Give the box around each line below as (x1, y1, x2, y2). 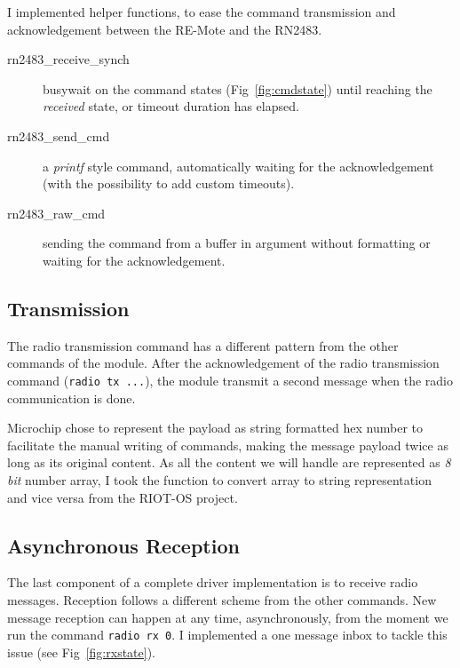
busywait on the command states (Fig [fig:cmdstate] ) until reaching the (43, 79, 432, 98)
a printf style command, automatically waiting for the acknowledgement (43, 156, 434, 175)
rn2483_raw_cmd (7, 203, 106, 222)
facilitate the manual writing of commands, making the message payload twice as (7, 435, 448, 454)
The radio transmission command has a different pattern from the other (7, 336, 399, 354)
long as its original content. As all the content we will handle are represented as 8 (7, 453, 451, 472)
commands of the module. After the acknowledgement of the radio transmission (7, 354, 440, 372)
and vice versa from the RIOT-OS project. (7, 488, 238, 506)
